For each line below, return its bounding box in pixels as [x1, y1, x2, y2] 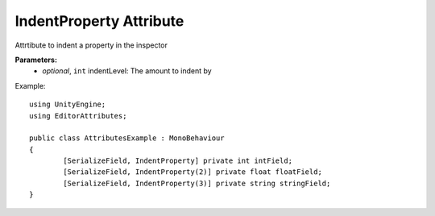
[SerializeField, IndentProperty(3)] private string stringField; [63, 178, 331, 188]
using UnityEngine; [29, 100, 106, 109]
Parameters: [14, 55, 58, 64]
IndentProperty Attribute [14, 12, 184, 30]
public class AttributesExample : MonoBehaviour [29, 134, 225, 143]
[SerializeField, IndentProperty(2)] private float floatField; [63, 168, 322, 177]
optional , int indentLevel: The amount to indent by [42, 66, 213, 76]
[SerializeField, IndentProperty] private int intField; [63, 156, 293, 165]
